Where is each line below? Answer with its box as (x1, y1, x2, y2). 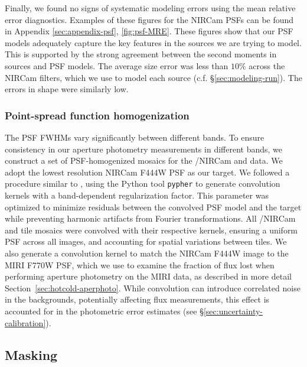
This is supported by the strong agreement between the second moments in (5, 48, 277, 60)
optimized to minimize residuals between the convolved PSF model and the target (5, 200, 302, 213)
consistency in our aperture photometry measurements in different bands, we (5, 142, 282, 155)
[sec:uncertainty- (203, 304, 263, 317)
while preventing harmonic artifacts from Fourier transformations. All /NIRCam (5, 212, 296, 225)
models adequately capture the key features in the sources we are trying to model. (5, 36, 302, 48)
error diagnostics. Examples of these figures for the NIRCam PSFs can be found (5, 13, 294, 25)
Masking (5, 345, 58, 363)
